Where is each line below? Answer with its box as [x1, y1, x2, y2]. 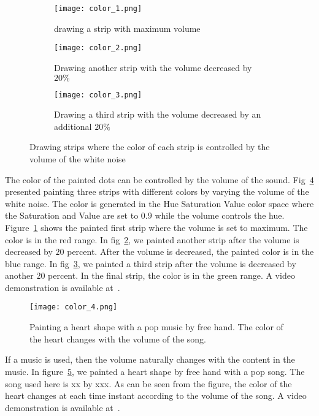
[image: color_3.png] [54, 90, 142, 99]
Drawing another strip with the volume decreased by [54, 61, 252, 74]
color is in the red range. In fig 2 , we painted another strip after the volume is [5, 233, 299, 246]
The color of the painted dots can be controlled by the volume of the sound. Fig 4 [5, 173, 314, 186]
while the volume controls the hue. [155, 209, 285, 222]
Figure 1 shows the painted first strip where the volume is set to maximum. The [5, 221, 308, 233]
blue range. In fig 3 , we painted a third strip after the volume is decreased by [5, 257, 296, 270]
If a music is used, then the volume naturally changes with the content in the [5, 353, 295, 366]
